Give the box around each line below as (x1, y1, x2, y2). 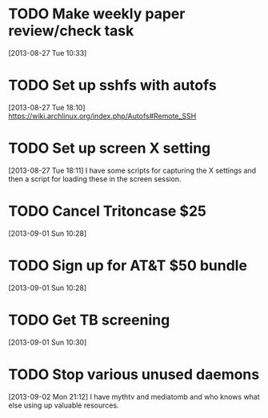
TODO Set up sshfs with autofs (8, 77, 218, 94)
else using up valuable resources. (8, 400, 119, 410)
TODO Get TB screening (8, 311, 170, 328)
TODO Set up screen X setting (8, 139, 211, 157)
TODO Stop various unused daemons (8, 365, 260, 384)
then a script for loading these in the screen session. (8, 173, 182, 184)
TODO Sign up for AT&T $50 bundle (8, 257, 248, 274)
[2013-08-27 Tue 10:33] (8, 48, 87, 58)
